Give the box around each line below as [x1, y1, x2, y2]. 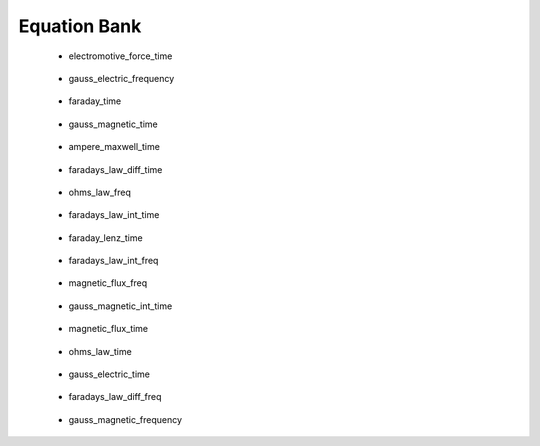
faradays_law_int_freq [68, 255, 159, 267]
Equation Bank [18, 15, 142, 37]
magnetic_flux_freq [68, 277, 148, 289]
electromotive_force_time [68, 50, 173, 62]
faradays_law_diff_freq [68, 391, 162, 403]
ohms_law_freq [68, 186, 132, 198]
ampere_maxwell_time [68, 141, 160, 153]
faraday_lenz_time [68, 231, 144, 244]
